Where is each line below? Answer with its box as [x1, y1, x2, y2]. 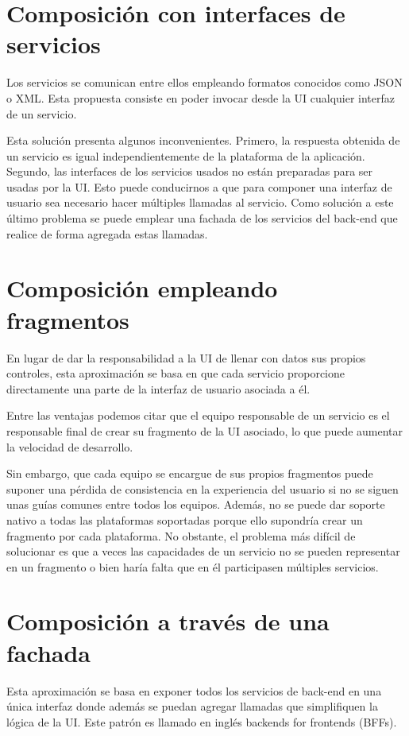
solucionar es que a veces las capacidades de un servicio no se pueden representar [6, 543, 400, 560]
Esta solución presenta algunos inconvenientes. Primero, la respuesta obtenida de [6, 132, 400, 149]
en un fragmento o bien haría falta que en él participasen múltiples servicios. [6, 558, 379, 575]
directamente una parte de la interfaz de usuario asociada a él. [6, 380, 311, 397]
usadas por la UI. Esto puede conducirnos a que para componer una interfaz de [6, 178, 392, 195]
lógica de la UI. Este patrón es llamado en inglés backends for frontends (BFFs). [6, 713, 397, 730]
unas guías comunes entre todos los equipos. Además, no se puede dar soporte [6, 496, 385, 513]
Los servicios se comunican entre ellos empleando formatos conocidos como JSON [6, 74, 403, 91]
